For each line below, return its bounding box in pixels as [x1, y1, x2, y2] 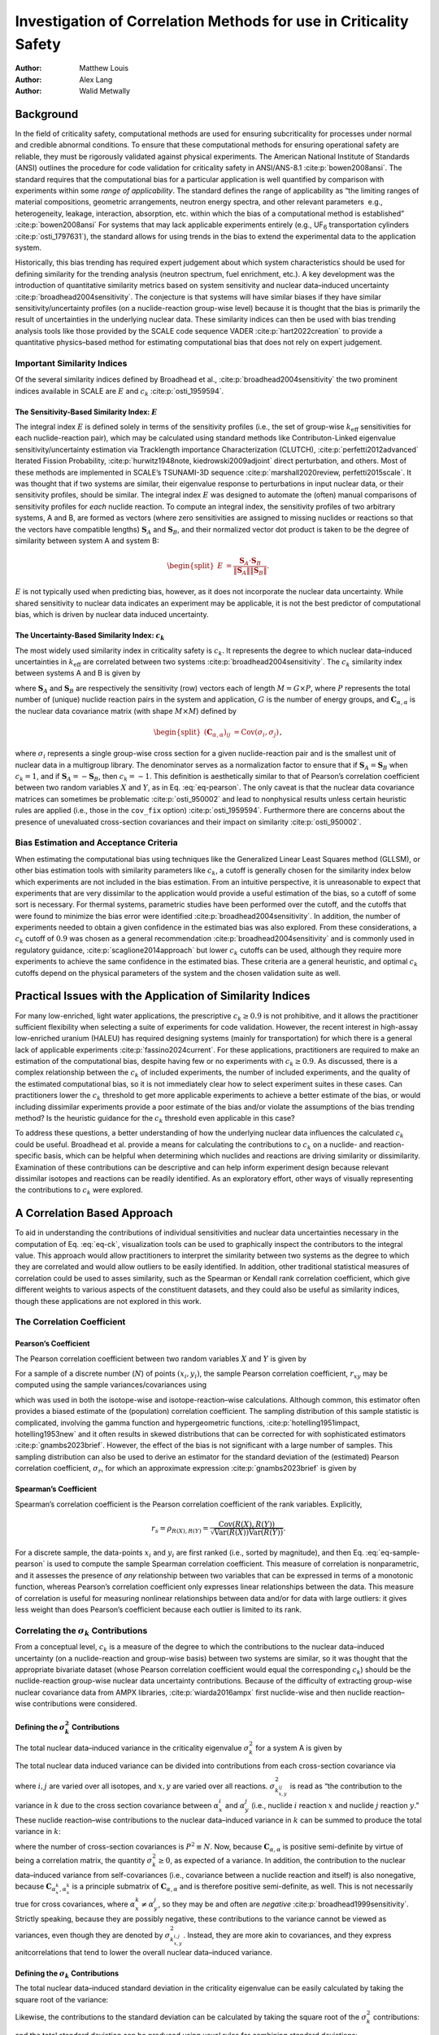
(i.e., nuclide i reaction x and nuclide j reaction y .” [250, 1801, 419, 1810]
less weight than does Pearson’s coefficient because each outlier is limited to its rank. [15, 1604, 302, 1615]
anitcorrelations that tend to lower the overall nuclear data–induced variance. [15, 1948, 272, 1958]
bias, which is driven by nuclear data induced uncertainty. [15, 610, 209, 619]
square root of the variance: [15, 1994, 109, 2004]
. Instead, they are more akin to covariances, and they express [183, 1930, 392, 1941]
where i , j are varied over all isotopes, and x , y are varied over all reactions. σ [15, 1781, 276, 1791]
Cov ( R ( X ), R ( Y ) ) [218, 1519, 276, 1529]
